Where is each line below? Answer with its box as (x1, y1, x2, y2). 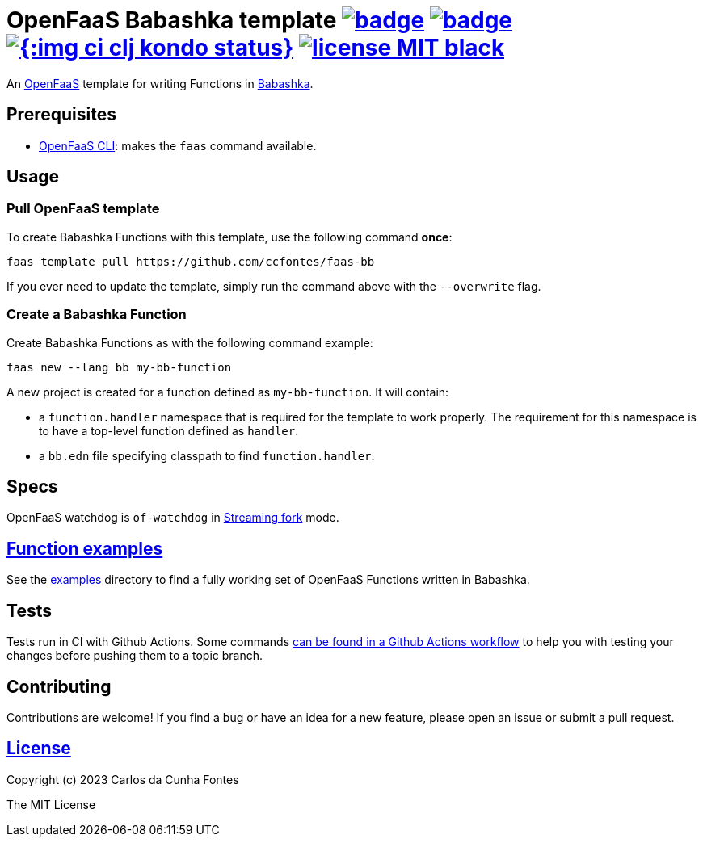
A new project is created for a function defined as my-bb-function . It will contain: (6, 384, 449, 399)
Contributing (6, 676, 112, 697)
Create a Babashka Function (6, 306, 187, 323)
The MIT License (6, 797, 96, 812)
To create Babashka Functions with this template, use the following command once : (6, 229, 453, 244)
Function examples (6, 538, 163, 559)
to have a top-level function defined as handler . (39, 423, 299, 438)
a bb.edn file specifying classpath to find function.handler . (39, 448, 375, 463)
